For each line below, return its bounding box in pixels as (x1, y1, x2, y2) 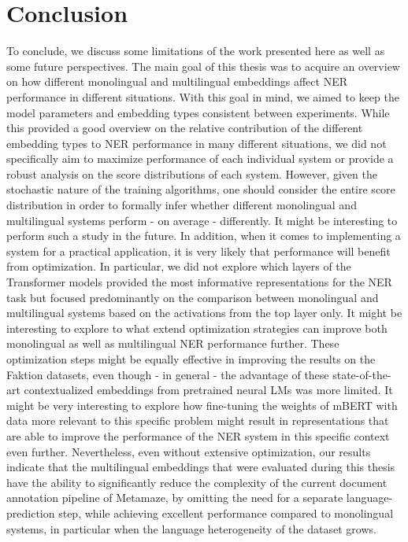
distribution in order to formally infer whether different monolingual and (6, 197, 357, 213)
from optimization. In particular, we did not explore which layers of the (6, 258, 351, 275)
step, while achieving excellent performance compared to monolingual (58, 504, 394, 521)
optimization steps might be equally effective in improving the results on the (6, 351, 376, 367)
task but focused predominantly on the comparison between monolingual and (6, 289, 379, 305)
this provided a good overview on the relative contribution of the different (6, 120, 363, 136)
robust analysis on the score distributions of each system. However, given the (6, 165, 377, 182)
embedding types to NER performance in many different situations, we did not (6, 135, 387, 151)
